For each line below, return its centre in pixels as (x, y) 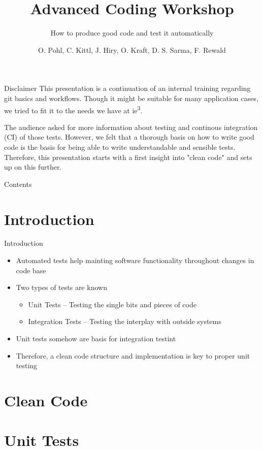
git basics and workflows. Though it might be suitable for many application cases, (131, 98)
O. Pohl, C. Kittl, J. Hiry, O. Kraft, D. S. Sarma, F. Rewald (132, 50)
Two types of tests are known (61, 287)
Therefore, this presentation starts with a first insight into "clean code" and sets (128, 157)
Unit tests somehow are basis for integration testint (96, 338)
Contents (18, 184)
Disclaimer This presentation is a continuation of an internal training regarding (127, 88)
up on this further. (33, 167)
